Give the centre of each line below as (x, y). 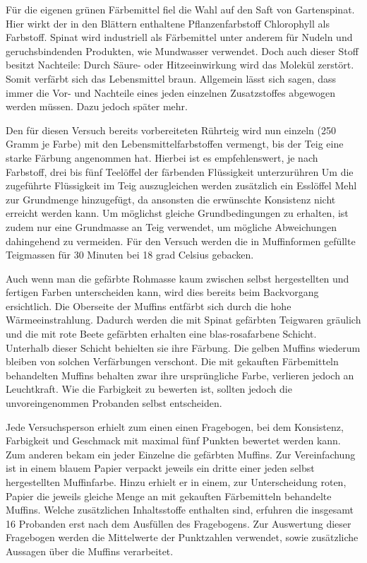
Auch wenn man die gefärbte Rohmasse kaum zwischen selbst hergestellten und (178, 278)
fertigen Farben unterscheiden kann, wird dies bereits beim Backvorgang (162, 292)
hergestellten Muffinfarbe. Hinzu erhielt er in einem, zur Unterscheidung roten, (176, 482)
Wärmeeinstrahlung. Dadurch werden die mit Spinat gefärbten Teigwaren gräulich (183, 320)
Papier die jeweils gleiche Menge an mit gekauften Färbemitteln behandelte (169, 496)
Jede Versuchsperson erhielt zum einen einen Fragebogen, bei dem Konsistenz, (175, 426)
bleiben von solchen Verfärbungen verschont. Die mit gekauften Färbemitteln (172, 361)
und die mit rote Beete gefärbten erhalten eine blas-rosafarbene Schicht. (161, 334)
